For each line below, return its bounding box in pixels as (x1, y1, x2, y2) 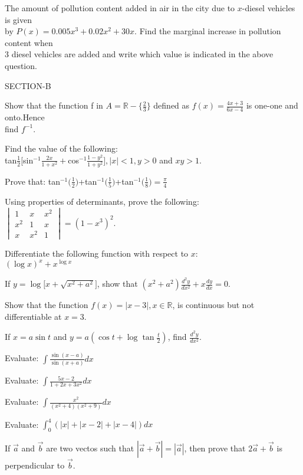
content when (5, 36, 53, 48)
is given (5, 13, 32, 25)
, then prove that (184, 441, 246, 454)
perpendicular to (5, 459, 65, 471)
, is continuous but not (172, 299, 255, 311)
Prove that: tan (5, 175, 60, 187)
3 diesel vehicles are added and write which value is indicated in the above (5, 48, 274, 60)
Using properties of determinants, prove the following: (5, 195, 199, 208)
